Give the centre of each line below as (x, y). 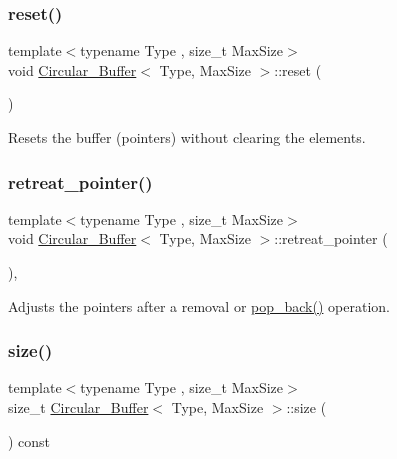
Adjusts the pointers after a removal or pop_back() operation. (199, 305)
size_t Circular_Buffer (78, 407)
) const (29, 440)
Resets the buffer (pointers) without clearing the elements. (187, 137)
